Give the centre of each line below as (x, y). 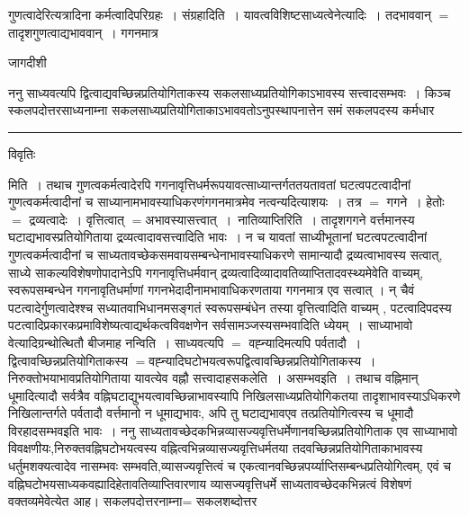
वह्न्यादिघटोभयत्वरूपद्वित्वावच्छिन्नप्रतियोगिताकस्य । (262, 360)
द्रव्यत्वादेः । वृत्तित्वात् (77, 219)
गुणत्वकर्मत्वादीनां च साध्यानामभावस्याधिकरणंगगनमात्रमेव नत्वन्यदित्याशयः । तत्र (185, 202)
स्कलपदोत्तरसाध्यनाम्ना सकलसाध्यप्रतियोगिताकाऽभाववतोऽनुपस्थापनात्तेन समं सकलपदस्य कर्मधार (221, 110)
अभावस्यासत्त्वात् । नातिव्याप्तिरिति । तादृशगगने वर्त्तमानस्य (280, 219)
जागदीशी (27, 62)
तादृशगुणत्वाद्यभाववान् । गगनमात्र (83, 32)
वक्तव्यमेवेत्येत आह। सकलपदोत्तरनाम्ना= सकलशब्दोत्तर (133, 501)
